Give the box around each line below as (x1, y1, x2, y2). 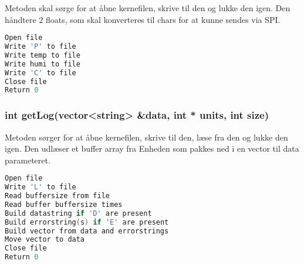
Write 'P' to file (5, 42, 76, 51)
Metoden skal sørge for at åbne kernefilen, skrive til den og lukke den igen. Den (5, 2, 291, 14)
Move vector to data (5, 235, 85, 244)
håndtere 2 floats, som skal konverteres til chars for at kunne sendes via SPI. (5, 13, 281, 25)
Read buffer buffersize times (5, 200, 123, 209)
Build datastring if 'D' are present (5, 209, 152, 218)
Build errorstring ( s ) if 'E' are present (5, 218, 169, 226)
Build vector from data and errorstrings (5, 226, 169, 235)
